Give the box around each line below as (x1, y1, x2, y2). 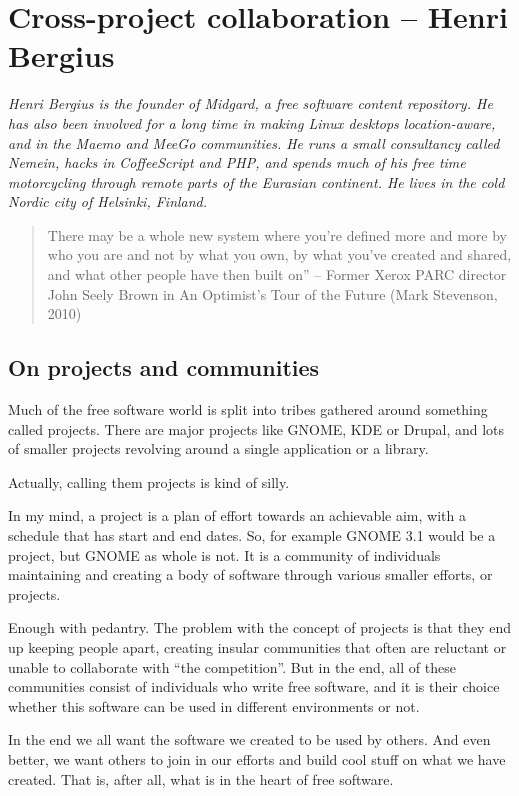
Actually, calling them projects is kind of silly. (8, 471, 290, 492)
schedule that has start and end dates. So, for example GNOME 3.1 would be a (8, 525, 496, 546)
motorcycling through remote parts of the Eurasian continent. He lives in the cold (8, 171, 505, 192)
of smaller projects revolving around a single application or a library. (8, 438, 429, 459)
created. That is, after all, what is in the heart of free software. (8, 768, 394, 789)
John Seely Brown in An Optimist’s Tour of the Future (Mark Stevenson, (47, 283, 498, 304)
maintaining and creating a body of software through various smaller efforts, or (8, 564, 493, 585)
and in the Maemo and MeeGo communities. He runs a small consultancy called (8, 132, 500, 153)
